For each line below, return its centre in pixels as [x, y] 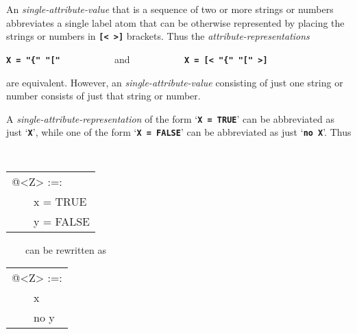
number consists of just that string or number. [103, 96]
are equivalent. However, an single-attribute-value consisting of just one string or [175, 82]
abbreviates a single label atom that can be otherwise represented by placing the [175, 22]
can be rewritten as [66, 249]
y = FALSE [62, 221]
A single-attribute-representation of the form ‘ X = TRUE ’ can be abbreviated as [170, 118]
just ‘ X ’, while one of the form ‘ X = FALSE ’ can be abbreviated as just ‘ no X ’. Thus [179, 132]
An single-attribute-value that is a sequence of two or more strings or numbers [170, 9]
